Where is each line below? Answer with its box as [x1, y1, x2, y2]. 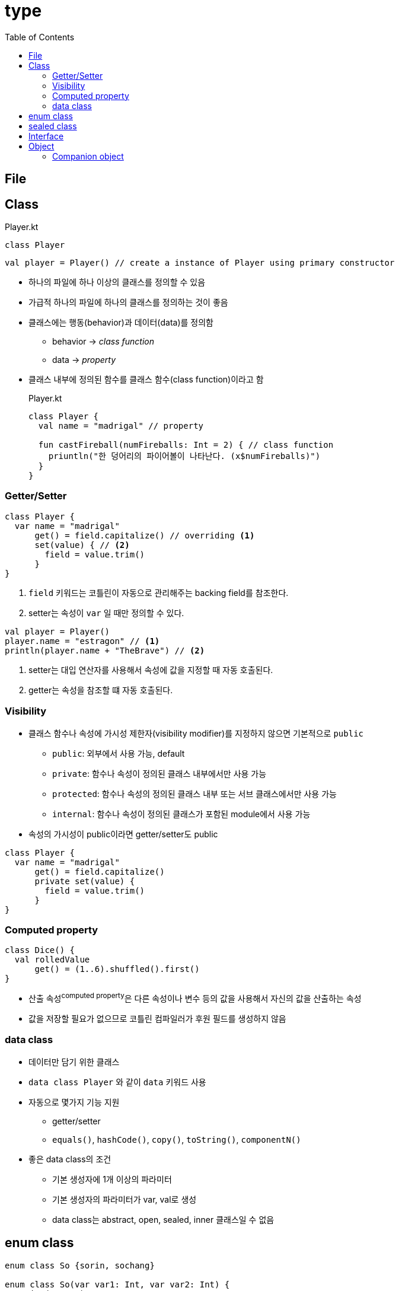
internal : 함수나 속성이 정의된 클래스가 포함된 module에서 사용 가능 [52, 808, 311, 819]
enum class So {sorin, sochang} [5, 1260, 155, 1270]
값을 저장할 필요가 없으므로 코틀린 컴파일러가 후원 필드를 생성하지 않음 [28, 1013, 286, 1024]
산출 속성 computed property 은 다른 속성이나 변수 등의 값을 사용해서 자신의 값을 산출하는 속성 [28, 992, 362, 1003]
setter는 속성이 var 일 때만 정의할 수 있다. [28, 607, 184, 618]
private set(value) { [34, 876, 135, 886]
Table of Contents [5, 31, 75, 42]
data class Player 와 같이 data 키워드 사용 [28, 1076, 206, 1087]
